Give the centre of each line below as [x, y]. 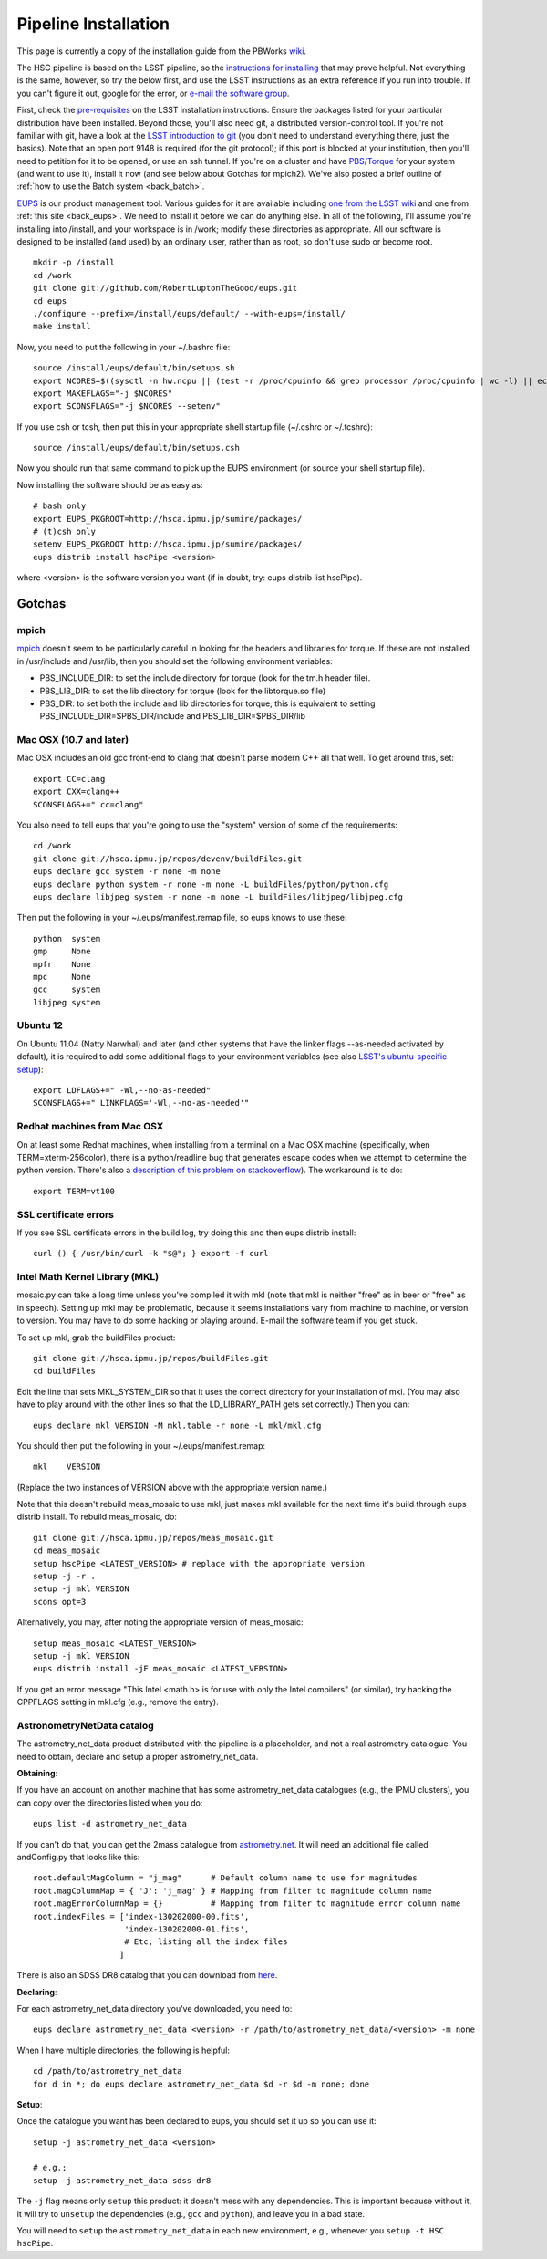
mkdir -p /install [74, 263]
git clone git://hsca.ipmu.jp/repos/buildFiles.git [151, 1358]
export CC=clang [69, 779]
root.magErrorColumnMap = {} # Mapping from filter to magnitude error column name [247, 1904]
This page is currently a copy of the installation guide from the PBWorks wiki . [162, 51]
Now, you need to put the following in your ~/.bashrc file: [124, 347]
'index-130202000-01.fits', [187, 1929]
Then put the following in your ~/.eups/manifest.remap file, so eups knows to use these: [182, 918]
